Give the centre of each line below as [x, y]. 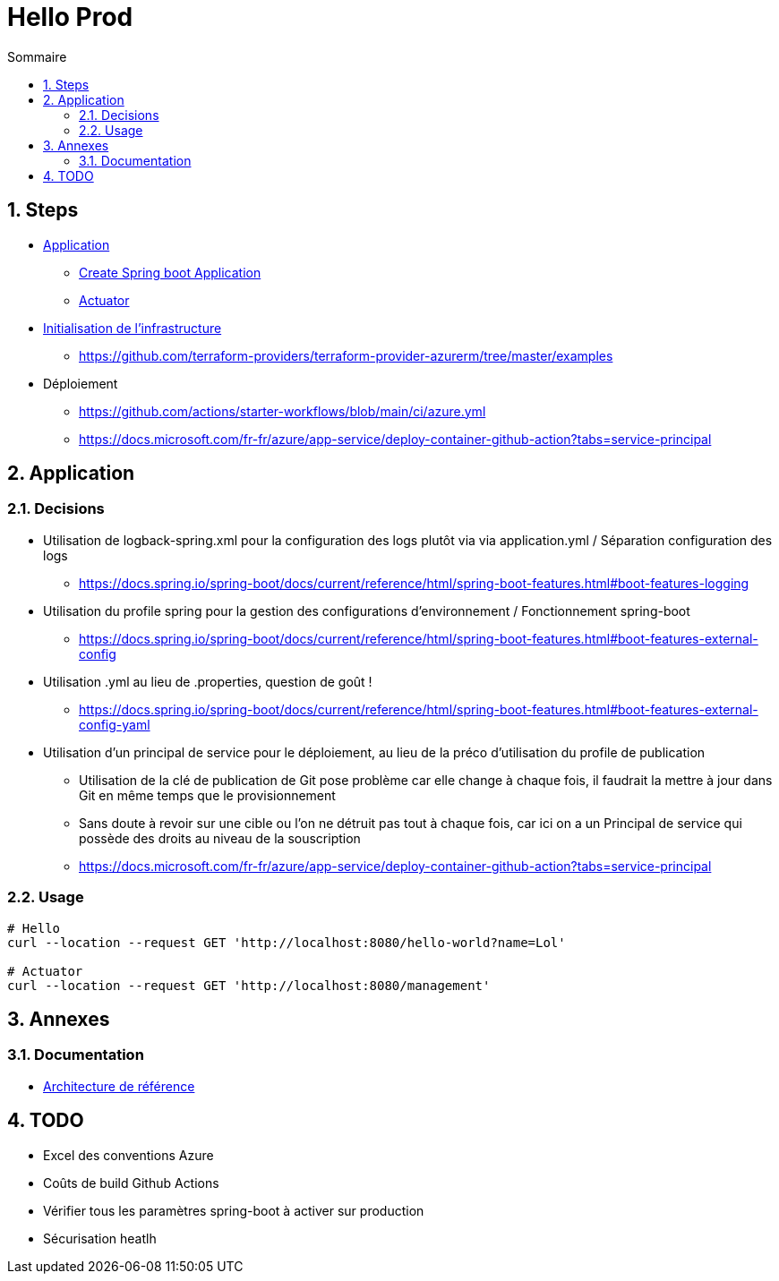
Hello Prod [70, 17]
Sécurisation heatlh [100, 1238]
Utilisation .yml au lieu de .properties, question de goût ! [208, 681]
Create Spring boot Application [170, 272]
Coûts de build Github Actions [131, 1183]
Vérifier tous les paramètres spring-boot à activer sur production [234, 1210]
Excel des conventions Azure [128, 1155]
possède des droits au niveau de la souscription [220, 838]
